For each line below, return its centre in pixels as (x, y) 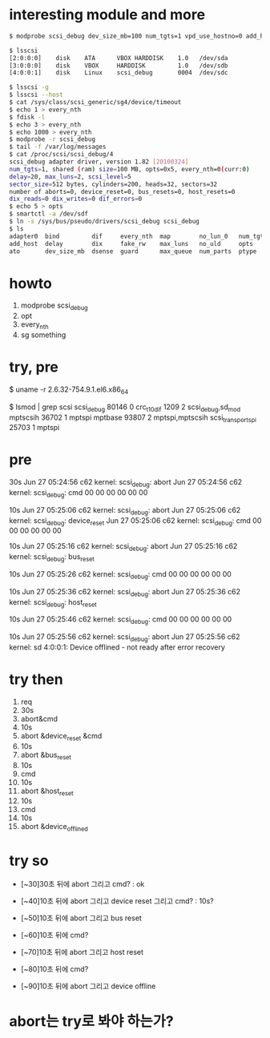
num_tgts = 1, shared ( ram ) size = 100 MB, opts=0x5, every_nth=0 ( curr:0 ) (129, 169)
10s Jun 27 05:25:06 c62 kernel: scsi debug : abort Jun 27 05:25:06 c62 (125, 511)
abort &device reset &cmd (61, 736)
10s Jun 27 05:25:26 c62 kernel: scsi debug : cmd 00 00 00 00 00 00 (120, 575)
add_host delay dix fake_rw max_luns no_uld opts (131, 243)
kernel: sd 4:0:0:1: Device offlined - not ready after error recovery (117, 647)
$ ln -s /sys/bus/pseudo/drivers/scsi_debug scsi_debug (104, 222)
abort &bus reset (46, 756)
